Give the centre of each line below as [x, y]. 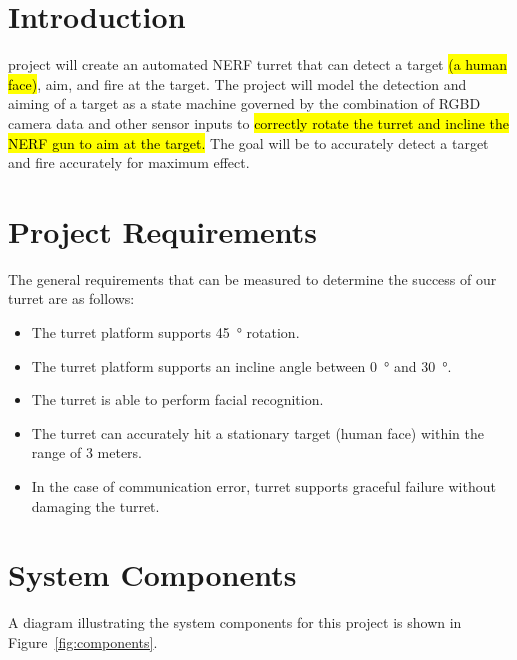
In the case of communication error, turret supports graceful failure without [263, 485]
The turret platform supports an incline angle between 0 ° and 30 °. [241, 365]
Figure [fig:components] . [83, 641]
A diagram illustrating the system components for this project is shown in [235, 622]
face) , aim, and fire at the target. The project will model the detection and [237, 83]
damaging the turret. [95, 505]
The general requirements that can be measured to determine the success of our [252, 278]
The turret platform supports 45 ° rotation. [165, 332]
